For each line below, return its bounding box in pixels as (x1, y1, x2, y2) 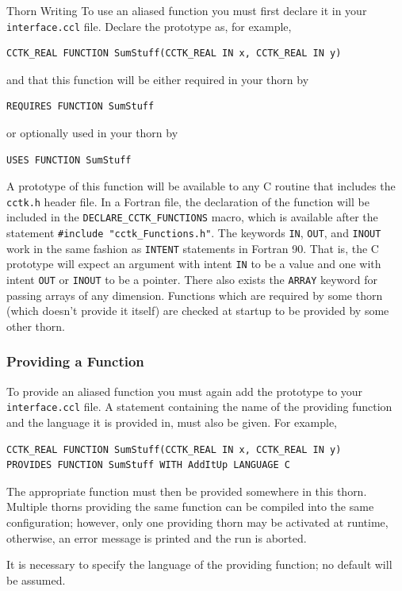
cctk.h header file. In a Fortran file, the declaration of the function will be (6, 193, 369, 209)
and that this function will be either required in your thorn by (6, 71, 309, 87)
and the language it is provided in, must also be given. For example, (6, 414, 338, 430)
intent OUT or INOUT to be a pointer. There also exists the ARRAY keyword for (6, 271, 377, 288)
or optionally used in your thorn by (6, 125, 178, 141)
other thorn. (6, 317, 65, 334)
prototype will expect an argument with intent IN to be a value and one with (6, 255, 381, 272)
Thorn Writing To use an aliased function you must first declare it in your (6, 2, 367, 18)
